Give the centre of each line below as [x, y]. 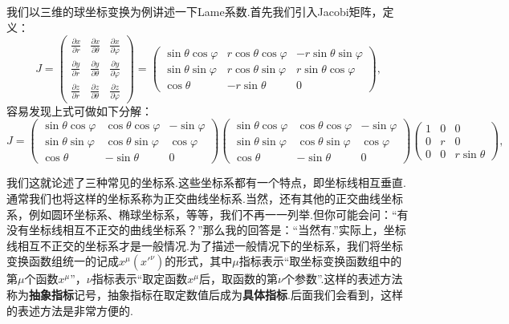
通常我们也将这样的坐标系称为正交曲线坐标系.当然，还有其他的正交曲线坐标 [205, 198]
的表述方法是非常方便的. [70, 310]
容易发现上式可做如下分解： [79, 110]
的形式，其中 [199, 261]
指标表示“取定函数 [140, 279]
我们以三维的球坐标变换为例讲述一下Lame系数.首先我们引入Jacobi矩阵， [195, 11]
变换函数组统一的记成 [63, 261]
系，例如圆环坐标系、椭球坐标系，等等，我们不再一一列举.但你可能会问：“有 [208, 214]
